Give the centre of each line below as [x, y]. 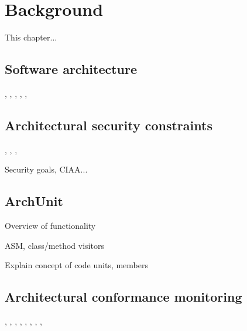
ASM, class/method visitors [54, 245]
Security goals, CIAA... [46, 169]
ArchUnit [34, 201]
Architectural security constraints [109, 125]
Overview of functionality [50, 226]
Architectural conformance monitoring [123, 297]
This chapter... [31, 37]
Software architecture [71, 69]
